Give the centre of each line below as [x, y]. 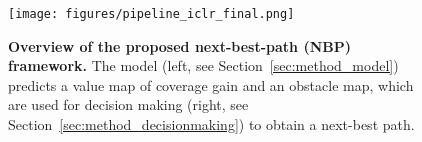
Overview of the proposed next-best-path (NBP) [179, 45]
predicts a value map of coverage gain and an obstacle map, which [211, 84]
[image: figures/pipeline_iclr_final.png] [151, 14]
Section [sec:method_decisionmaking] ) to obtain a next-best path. [211, 124]
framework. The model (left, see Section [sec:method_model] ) [203, 65]
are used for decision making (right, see [128, 104]
